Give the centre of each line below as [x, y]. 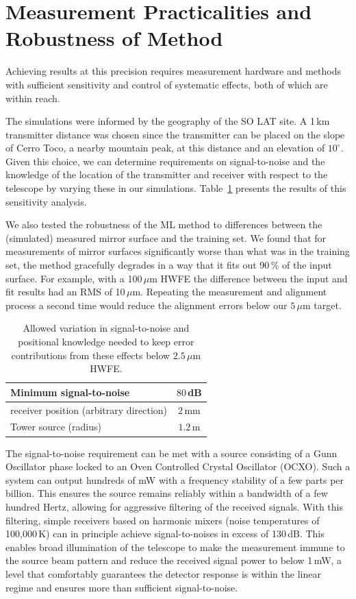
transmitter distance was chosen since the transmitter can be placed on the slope [175, 134]
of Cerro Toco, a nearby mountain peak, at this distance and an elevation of [165, 148]
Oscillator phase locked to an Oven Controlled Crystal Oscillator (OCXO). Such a [178, 466]
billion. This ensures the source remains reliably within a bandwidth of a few [167, 493]
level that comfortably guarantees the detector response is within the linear [163, 573]
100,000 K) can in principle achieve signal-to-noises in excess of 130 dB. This [165, 534]
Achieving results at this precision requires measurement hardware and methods [174, 71]
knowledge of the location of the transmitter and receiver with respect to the [167, 174]
